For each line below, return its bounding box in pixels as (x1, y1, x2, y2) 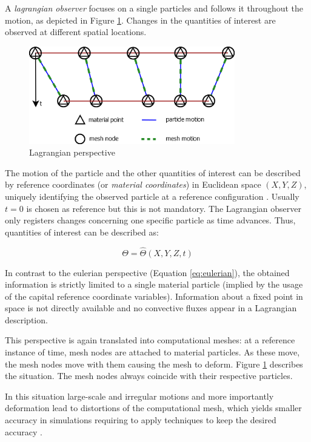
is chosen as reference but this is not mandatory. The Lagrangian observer (26, 202, 301, 214)
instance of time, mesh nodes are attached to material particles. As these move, (5, 346, 300, 358)
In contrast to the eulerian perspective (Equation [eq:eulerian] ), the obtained (5, 266, 290, 279)
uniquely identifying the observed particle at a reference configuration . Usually (5, 190, 299, 202)
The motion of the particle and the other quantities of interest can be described (5, 166, 301, 179)
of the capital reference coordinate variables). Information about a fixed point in (5, 289, 303, 302)
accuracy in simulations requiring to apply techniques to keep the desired (5, 414, 276, 426)
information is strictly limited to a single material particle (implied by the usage (5, 278, 303, 291)
